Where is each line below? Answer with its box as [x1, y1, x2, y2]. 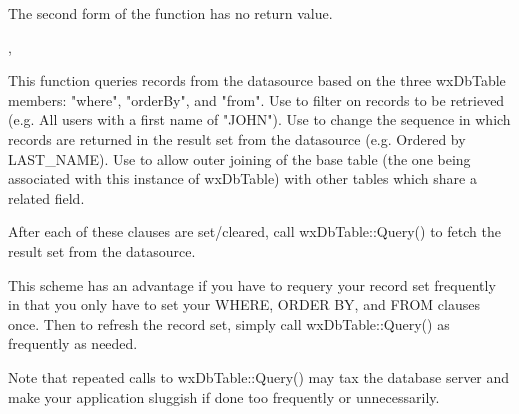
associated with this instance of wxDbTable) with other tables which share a [8, 168, 477, 189]
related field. [8, 187, 85, 208]
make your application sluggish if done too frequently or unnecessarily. [8, 386, 440, 407]
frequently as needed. [8, 333, 138, 354]
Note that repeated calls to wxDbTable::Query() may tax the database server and [8, 366, 510, 387]
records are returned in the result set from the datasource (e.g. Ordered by [8, 128, 466, 149]
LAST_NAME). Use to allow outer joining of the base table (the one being [8, 148, 471, 169]
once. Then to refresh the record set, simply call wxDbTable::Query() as [8, 313, 450, 334]
